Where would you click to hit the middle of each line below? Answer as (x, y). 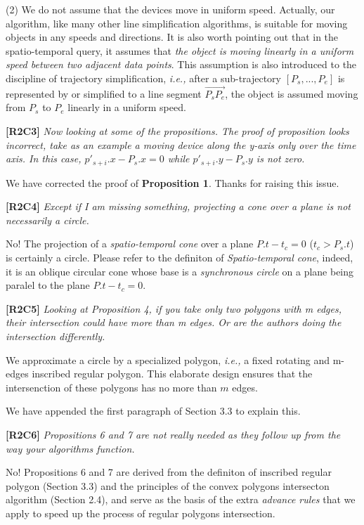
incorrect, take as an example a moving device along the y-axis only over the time (181, 144)
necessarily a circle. (47, 220)
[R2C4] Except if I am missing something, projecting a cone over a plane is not (178, 206)
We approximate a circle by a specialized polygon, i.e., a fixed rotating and (168, 359)
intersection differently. (56, 336)
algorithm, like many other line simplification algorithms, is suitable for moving (177, 23)
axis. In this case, (44, 158)
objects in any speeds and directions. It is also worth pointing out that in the (172, 37)
